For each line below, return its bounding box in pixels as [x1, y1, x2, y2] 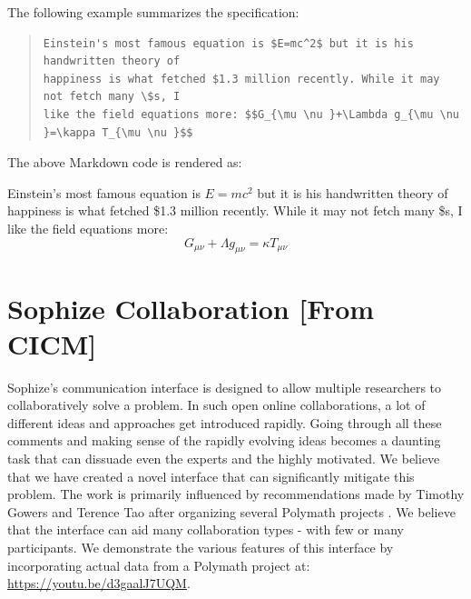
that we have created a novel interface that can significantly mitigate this [7, 466, 415, 485]
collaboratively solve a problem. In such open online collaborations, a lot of [7, 395, 426, 414]
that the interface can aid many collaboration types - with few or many [7, 520, 404, 539]
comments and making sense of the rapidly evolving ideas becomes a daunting [7, 431, 441, 450]
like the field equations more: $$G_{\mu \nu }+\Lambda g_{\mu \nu [43, 107, 459, 121]
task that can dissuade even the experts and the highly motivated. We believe [7, 449, 440, 468]
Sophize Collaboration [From [7, 289, 375, 326]
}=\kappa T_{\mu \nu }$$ [43, 125, 193, 139]
